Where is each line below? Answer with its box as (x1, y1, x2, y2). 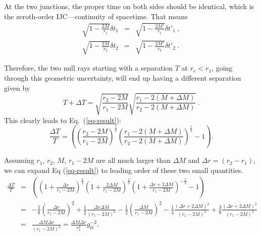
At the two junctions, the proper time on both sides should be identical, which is (4, 1, 254, 11)
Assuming (4, 155, 34, 165)
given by (4, 82, 30, 93)
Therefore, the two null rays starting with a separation (4, 63, 173, 73)
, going (212, 63, 233, 73)
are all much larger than (96, 155, 171, 165)
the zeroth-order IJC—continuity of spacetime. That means (4, 11, 188, 21)
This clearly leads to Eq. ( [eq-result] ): (4, 114, 121, 125)
